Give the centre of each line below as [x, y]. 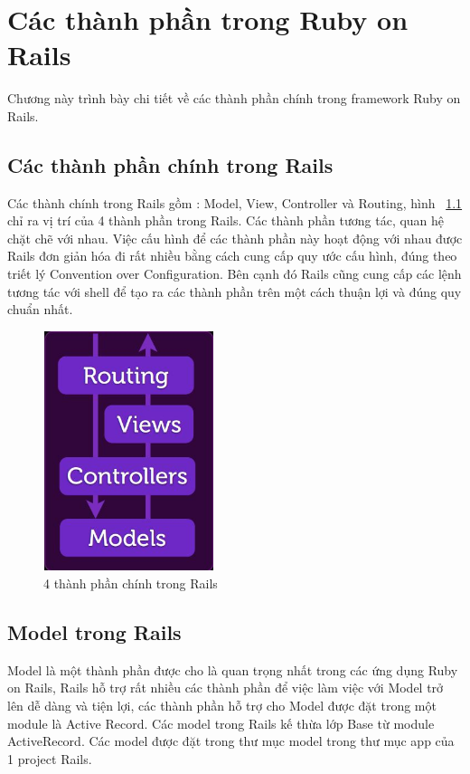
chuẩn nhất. [40, 309]
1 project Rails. [50, 758]
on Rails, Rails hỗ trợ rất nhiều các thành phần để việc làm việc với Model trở [226, 688]
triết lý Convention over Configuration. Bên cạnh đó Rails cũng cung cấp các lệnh [235, 274]
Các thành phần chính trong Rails [170, 164]
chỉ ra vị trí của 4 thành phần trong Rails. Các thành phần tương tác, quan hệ [226, 220]
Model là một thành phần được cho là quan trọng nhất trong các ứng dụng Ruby [233, 669]
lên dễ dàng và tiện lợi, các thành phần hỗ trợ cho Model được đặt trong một [222, 705]
